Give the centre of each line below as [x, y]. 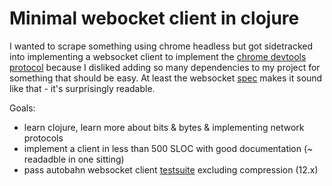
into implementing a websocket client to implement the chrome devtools [158, 56]
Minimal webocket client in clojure [154, 18]
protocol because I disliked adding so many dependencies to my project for [165, 67]
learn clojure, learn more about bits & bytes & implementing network [164, 127]
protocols [43, 138]
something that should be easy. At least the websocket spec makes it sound [166, 78]
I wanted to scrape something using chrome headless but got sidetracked [161, 46]
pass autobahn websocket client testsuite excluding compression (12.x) [171, 169]
